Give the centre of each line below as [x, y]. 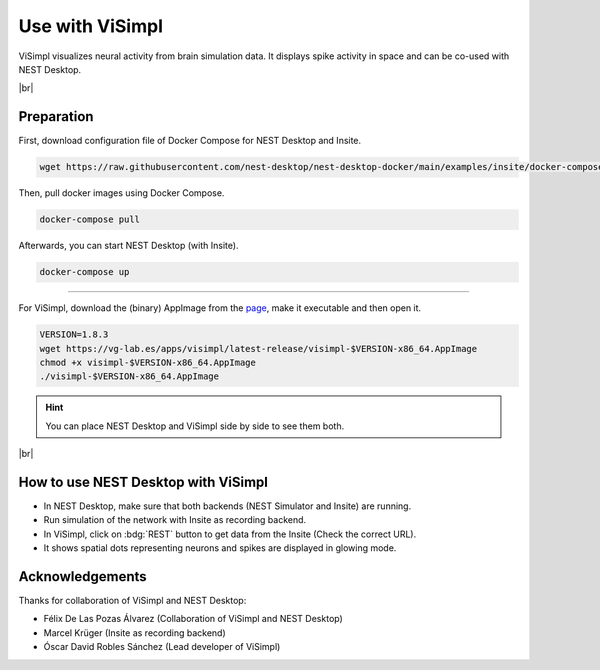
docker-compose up [84, 272]
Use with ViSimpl [91, 26]
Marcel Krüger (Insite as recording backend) [135, 632]
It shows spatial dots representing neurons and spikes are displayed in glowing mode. [220, 548]
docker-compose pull [89, 219]
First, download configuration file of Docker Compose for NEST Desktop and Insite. [190, 141]
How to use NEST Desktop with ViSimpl [143, 481]
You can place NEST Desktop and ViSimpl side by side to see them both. [195, 426]
